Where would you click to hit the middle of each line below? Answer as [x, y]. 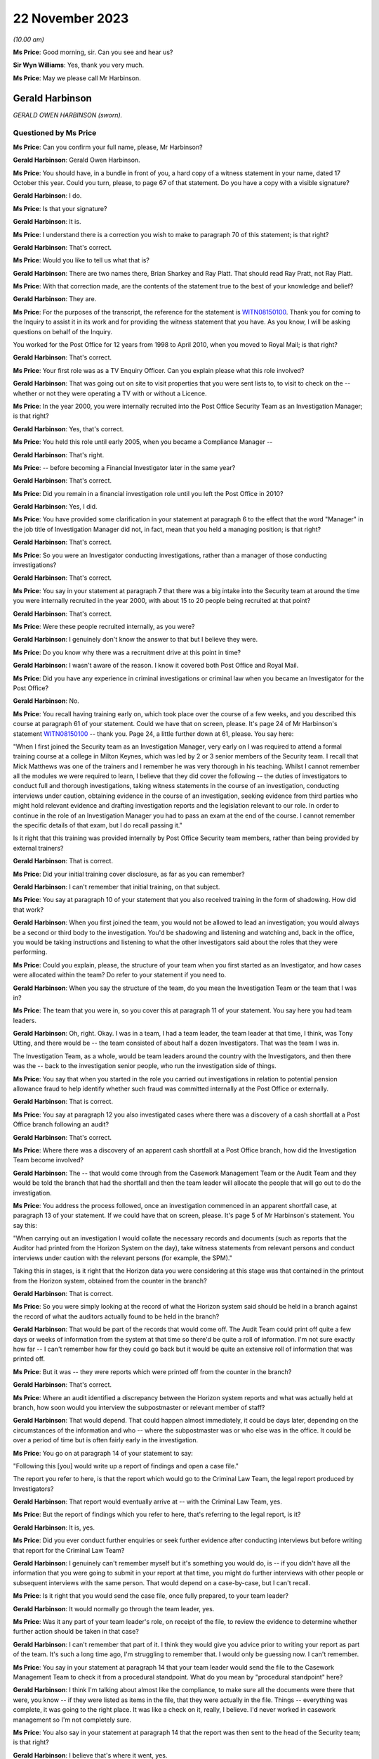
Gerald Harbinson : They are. [55, 299]
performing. [30, 952]
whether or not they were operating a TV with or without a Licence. [110, 393]
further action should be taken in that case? [76, 1632]
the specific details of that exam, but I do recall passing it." [98, 825]
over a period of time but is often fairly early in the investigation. [106, 1440]
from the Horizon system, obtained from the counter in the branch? [110, 1281]
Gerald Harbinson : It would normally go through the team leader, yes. [114, 1608]
